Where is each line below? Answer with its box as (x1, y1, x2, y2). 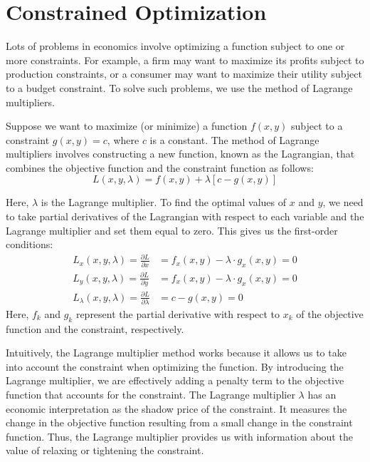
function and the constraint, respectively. (6, 321, 184, 336)
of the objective (296, 306, 364, 321)
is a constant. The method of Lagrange (149, 132, 319, 147)
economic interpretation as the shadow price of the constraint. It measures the (6, 401, 347, 416)
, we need (322, 195, 364, 210)
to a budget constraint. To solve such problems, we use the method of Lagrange (6, 80, 353, 95)
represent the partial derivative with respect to (75, 306, 280, 321)
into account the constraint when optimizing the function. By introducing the (6, 359, 344, 374)
